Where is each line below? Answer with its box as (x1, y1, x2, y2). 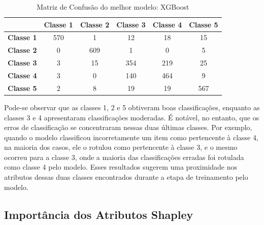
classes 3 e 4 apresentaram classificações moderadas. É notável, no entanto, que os (4, 112, 259, 122)
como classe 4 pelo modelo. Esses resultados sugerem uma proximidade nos (4, 162, 238, 172)
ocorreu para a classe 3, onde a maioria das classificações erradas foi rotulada (4, 151, 244, 162)
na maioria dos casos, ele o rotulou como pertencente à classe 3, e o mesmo (4, 142, 238, 152)
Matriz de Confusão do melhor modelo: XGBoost (37, 2, 189, 12)
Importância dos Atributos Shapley (4, 206, 193, 222)
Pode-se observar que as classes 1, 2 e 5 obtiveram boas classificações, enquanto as (4, 102, 260, 112)
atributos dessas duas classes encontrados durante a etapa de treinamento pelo (4, 172, 248, 182)
